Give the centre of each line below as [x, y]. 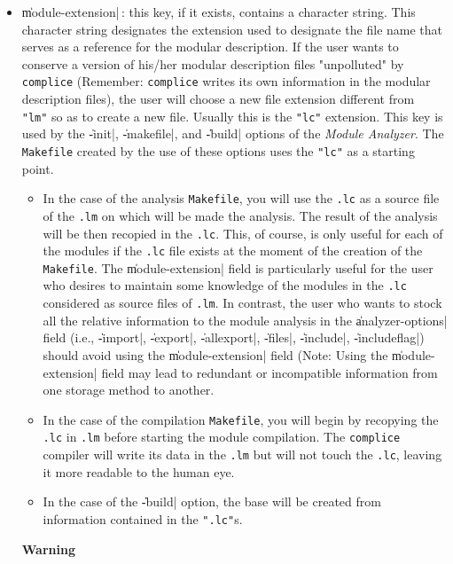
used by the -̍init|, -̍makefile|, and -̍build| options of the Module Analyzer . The [233, 133]
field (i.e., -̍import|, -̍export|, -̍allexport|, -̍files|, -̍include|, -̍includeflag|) [234, 337]
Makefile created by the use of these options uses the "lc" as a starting [218, 150]
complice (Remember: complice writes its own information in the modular [226, 81]
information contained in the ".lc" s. [143, 518]
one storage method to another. [129, 390]
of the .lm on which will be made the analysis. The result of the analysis [240, 215]
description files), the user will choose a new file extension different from [218, 99]
